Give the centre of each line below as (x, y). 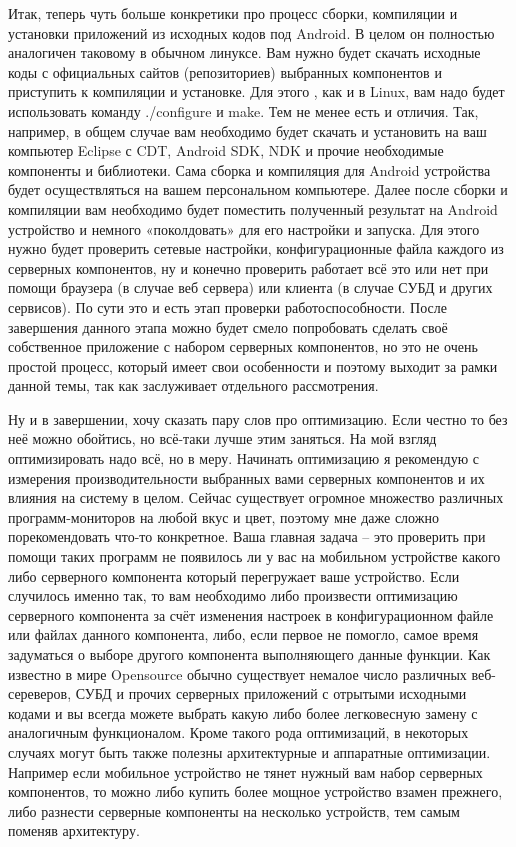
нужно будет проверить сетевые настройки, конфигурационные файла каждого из (256, 248)
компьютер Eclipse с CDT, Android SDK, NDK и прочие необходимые (226, 150)
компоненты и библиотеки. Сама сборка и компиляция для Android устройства (249, 169)
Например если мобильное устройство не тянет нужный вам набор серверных (245, 771)
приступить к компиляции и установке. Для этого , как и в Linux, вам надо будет (256, 91)
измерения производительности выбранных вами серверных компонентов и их (246, 477)
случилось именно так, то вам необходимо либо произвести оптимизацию (233, 595)
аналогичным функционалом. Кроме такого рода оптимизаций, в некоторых (238, 732)
